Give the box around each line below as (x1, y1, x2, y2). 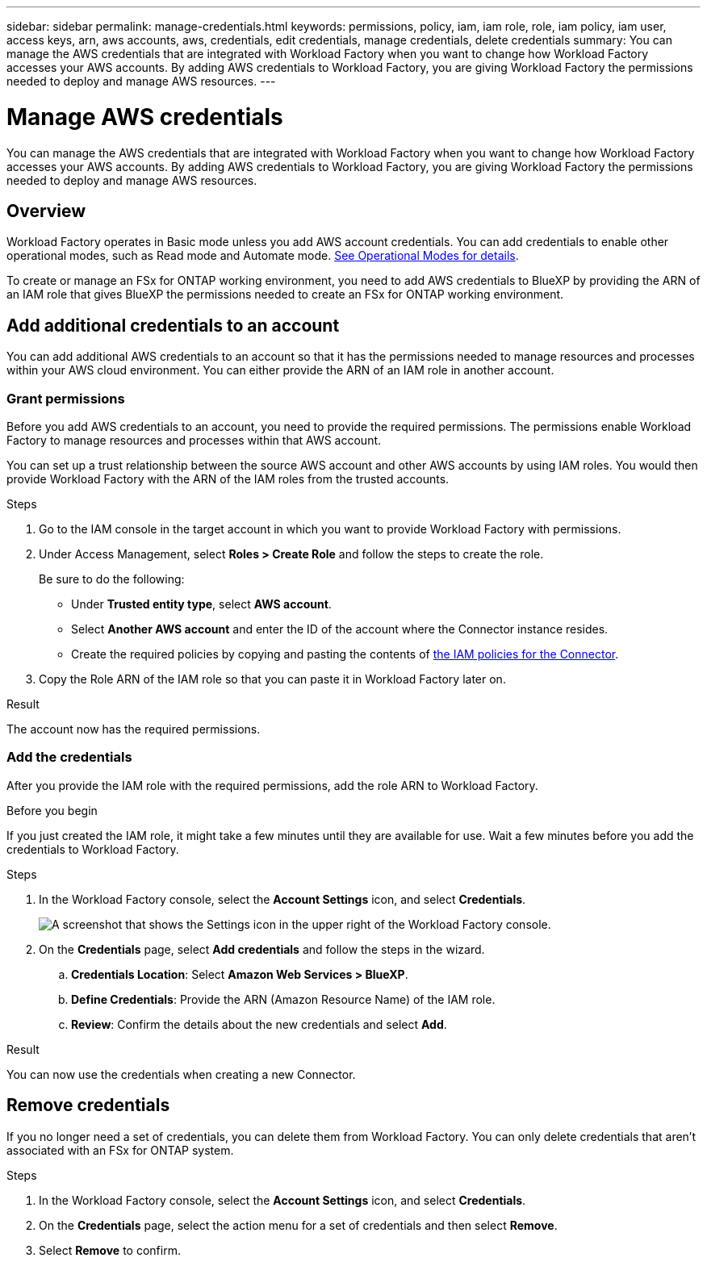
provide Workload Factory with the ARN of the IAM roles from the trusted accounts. (6, 471, 450, 486)
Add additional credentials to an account (6, 315, 340, 336)
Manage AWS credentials (6, 102, 283, 131)
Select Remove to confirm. (39, 1243, 181, 1257)
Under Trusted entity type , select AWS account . (71, 596, 332, 611)
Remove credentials (6, 1095, 170, 1116)
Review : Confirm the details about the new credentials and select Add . (71, 1017, 447, 1031)
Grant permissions (6, 390, 125, 407)
